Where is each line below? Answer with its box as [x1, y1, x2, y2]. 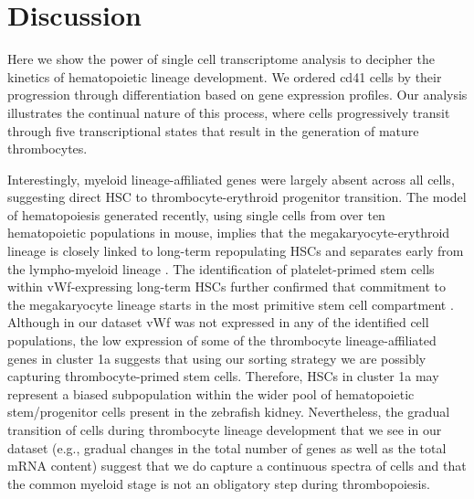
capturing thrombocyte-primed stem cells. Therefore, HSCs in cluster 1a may [7, 366, 439, 386]
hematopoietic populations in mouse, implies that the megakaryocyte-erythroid [7, 223, 450, 242]
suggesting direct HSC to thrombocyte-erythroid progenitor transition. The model [7, 187, 467, 207]
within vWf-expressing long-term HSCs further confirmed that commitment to [7, 277, 446, 296]
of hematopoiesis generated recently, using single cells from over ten [7, 205, 385, 224]
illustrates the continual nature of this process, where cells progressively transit [7, 102, 450, 122]
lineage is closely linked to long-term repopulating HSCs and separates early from [7, 241, 464, 260]
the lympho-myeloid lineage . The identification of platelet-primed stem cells [7, 259, 435, 278]
